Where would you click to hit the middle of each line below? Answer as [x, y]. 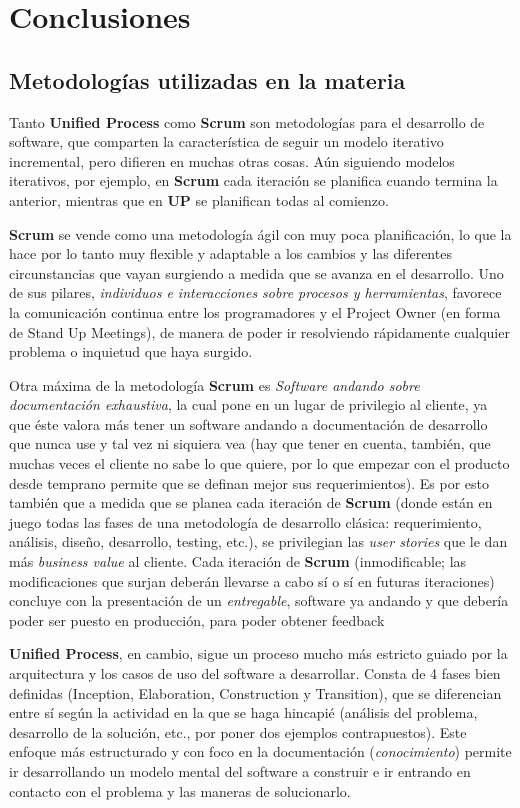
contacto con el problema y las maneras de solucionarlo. [180, 790]
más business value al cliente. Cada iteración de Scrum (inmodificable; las [238, 561]
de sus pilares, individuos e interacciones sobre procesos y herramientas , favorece [255, 292]
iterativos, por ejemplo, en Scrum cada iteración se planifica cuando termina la [253, 180]
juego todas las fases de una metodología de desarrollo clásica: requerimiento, [245, 521]
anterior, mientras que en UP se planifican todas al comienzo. [199, 199]
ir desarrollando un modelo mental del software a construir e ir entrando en [240, 770]
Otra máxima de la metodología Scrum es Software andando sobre [214, 384]
